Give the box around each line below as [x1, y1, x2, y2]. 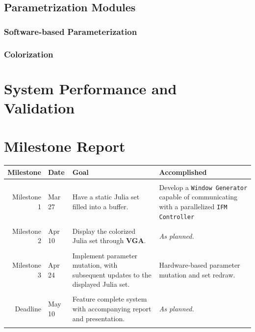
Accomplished [159, 166, 207, 177]
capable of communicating [159, 192, 237, 202]
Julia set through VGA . [72, 235, 146, 246]
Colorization [4, 48, 53, 60]
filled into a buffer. [72, 201, 128, 212]
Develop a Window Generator [159, 182, 248, 192]
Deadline [15, 303, 41, 313]
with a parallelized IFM [159, 201, 228, 211]
